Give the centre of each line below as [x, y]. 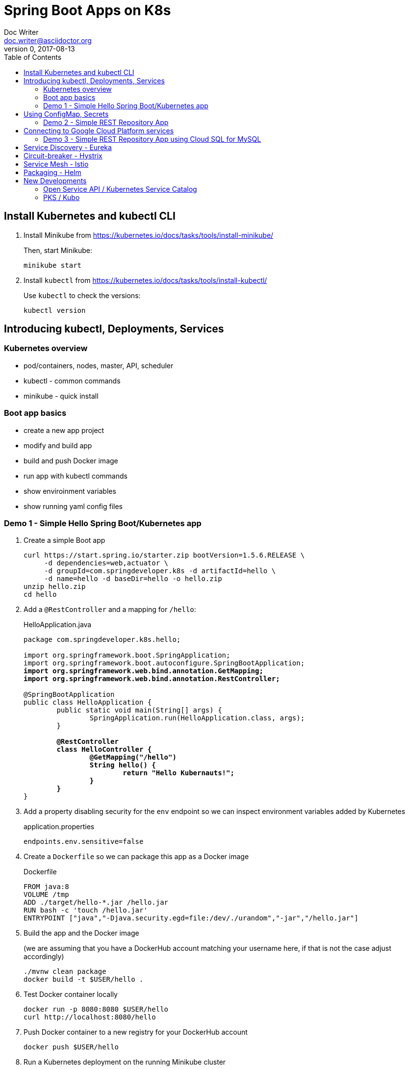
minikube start [53, 265]
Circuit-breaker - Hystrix [63, 155]
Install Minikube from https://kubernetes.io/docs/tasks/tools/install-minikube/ [149, 235]
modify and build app [58, 445]
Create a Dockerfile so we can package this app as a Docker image [136, 857]
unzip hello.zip [55, 587]
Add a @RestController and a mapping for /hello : [110, 610]
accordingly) [44, 957]
